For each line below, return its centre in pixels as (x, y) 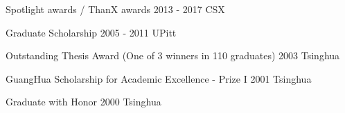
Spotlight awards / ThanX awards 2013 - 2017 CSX (115, 9)
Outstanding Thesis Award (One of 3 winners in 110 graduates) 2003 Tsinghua (173, 55)
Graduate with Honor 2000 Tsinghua (83, 102)
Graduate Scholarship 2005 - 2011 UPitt (91, 32)
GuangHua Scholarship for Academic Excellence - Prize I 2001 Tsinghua (159, 78)
